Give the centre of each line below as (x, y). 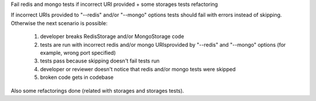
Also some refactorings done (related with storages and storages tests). (97, 90)
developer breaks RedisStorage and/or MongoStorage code (112, 36)
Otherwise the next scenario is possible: (59, 23)
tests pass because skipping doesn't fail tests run (100, 61)
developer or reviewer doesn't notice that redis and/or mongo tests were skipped (138, 69)
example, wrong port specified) (78, 53)
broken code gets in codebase (77, 77)
